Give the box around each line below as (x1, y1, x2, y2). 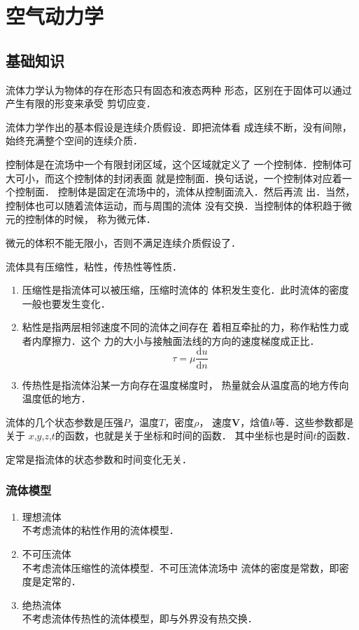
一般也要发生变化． (22, 296, 111, 310)
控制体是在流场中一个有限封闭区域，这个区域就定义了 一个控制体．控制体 (6, 156, 342, 171)
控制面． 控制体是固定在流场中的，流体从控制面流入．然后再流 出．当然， (15, 184, 356, 199)
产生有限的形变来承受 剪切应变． (6, 96, 156, 111)
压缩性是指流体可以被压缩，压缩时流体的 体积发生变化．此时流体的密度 (22, 282, 349, 297)
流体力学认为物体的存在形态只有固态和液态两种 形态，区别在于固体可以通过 (6, 82, 352, 97)
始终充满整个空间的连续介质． (6, 133, 143, 148)
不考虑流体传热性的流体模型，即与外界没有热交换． (22, 611, 258, 626)
